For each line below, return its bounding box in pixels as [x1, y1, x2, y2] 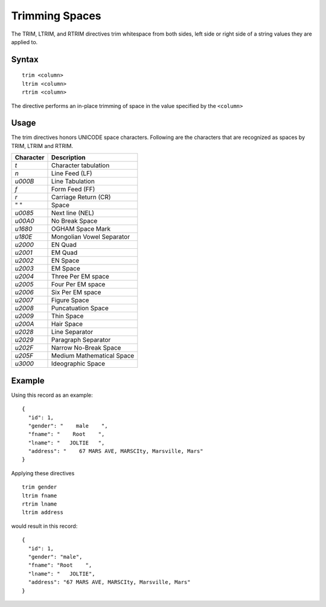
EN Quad [51, 240, 77, 249]
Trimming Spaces [11, 9, 102, 22]
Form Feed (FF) [51, 185, 95, 193]
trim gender [22, 484, 57, 490]
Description [51, 153, 86, 162]
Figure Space [51, 296, 89, 304]
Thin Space [51, 312, 84, 320]
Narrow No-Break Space [51, 344, 121, 352]
